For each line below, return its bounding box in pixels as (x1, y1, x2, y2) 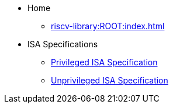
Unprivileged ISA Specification (51, 75, 168, 85)
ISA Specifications (27, 39, 98, 49)
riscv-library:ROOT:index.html (51, 21, 165, 31)
